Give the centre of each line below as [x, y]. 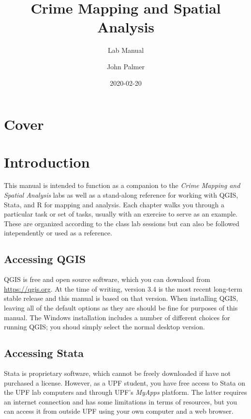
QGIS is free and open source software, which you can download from [107, 279]
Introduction [47, 162]
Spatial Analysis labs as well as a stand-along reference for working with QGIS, [121, 195]
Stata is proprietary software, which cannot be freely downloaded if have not [117, 373]
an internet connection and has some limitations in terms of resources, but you [121, 401]
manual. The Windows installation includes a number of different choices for [117, 317]
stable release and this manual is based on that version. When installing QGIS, [121, 298]
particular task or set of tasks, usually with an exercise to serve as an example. [121, 214]
